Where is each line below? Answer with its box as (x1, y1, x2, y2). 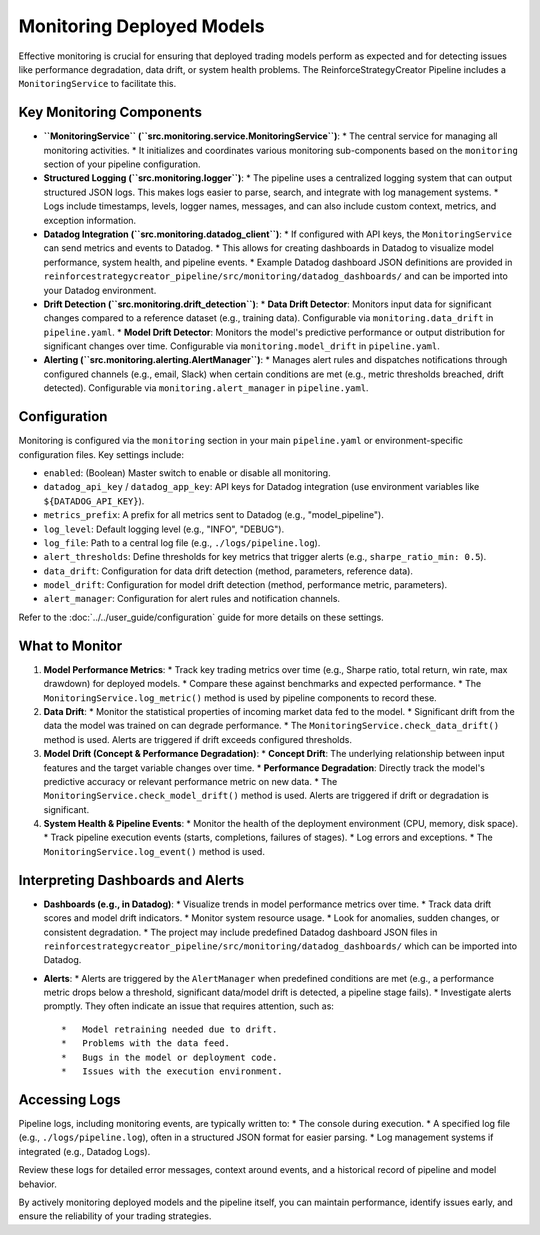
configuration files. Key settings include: (18, 448, 185, 460)
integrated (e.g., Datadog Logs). (18, 1145, 151, 1157)
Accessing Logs (18, 1091, 121, 1108)
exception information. (43, 214, 137, 226)
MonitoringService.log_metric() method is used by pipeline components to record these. (43, 691, 437, 704)
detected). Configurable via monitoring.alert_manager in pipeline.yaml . (43, 382, 369, 394)
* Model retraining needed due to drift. (61, 1023, 278, 1035)
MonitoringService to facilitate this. (18, 78, 177, 90)
